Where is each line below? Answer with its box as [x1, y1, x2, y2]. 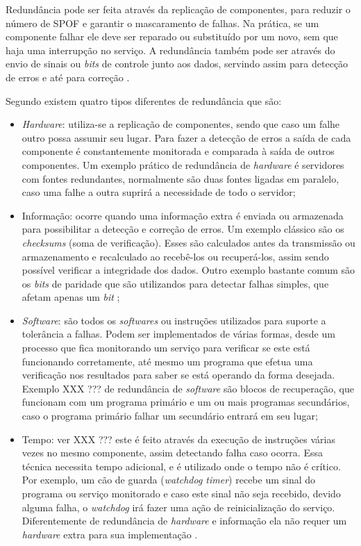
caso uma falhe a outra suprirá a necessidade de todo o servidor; [22, 185, 296, 199]
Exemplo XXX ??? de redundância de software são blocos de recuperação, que [22, 381, 354, 395]
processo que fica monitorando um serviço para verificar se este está [22, 340, 310, 355]
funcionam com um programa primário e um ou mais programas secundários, [22, 395, 350, 409]
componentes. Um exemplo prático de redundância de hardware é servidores [22, 157, 344, 172]
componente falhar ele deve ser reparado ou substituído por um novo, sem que [6, 29, 338, 44]
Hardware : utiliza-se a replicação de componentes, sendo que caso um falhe [22, 117, 340, 131]
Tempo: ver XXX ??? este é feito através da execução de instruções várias [22, 431, 335, 446]
